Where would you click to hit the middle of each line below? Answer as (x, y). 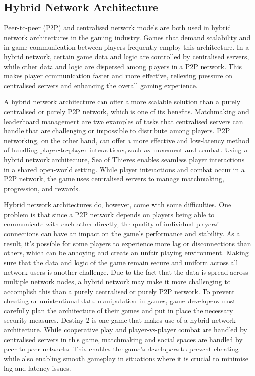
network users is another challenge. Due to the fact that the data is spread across (126, 272)
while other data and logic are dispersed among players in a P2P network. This (123, 66)
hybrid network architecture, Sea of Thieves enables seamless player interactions (124, 159)
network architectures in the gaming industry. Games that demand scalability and (127, 37)
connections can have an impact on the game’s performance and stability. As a (122, 234)
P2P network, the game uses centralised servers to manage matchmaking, (114, 179)
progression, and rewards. (42, 188)
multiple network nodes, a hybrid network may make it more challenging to (117, 282)
